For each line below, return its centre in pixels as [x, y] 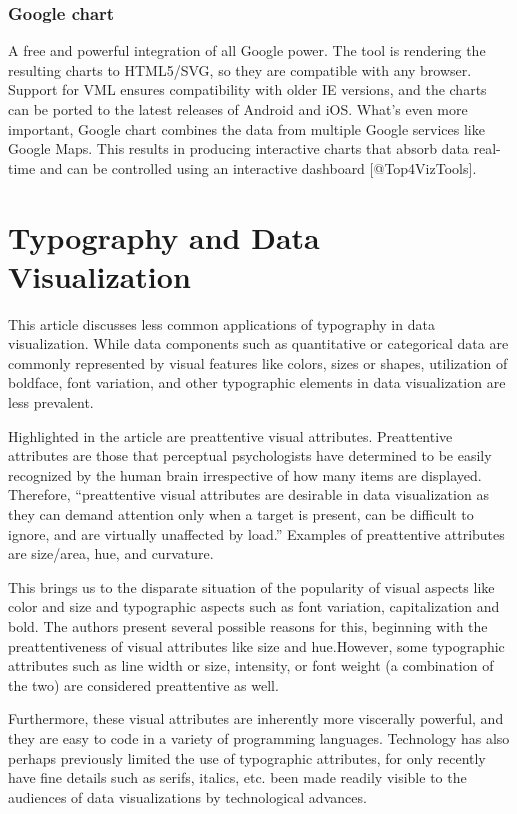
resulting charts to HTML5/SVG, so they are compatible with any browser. [240, 69]
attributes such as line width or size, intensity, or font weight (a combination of [251, 665]
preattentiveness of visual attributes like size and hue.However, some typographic [256, 645]
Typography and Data [164, 236]
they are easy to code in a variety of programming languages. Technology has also [259, 737]
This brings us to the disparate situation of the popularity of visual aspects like [251, 586]
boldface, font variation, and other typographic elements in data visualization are [257, 382]
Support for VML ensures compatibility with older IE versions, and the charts [247, 89]
